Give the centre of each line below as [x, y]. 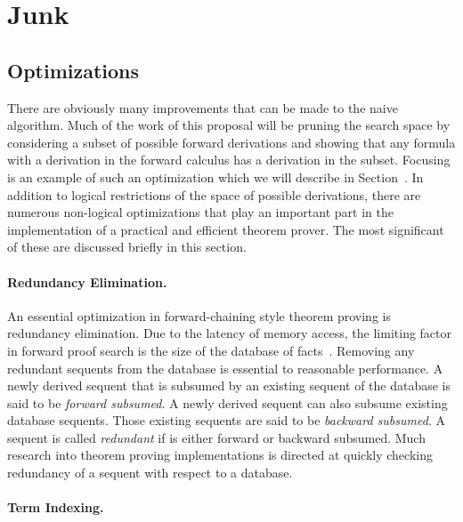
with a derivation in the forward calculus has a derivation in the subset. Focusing [229, 160]
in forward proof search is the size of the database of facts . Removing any [211, 350]
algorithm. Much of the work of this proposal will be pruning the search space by [229, 125]
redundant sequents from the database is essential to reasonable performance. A [225, 368]
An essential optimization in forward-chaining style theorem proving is [199, 315]
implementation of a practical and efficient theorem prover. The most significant [226, 229]
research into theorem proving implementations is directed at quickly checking [220, 455]
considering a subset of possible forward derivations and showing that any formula [231, 142]
